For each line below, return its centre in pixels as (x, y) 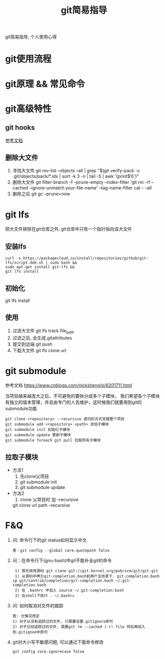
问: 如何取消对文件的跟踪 (38, 606)
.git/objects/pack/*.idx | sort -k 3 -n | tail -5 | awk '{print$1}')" (75, 176)
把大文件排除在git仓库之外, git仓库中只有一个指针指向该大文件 (69, 229)
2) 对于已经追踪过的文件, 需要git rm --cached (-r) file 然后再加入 (79, 627)
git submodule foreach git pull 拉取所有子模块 (53, 441)
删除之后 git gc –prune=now (41, 194)
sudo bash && (63, 263)
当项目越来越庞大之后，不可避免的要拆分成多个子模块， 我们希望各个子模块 (82, 396)
